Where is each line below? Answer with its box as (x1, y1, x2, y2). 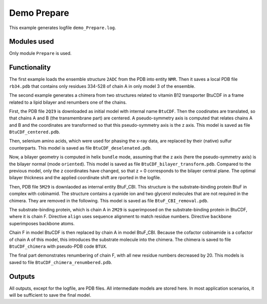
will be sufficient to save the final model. (9, 292, 91, 298)
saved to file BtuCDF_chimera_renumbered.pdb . (9, 259, 112, 265)
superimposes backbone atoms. (9, 220, 75, 227)
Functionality (9, 63, 51, 72)
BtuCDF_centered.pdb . (9, 129, 60, 135)
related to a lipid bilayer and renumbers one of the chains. (9, 99, 127, 105)
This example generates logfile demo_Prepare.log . (9, 25, 116, 31)
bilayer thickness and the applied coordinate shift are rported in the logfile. (9, 175, 162, 181)
